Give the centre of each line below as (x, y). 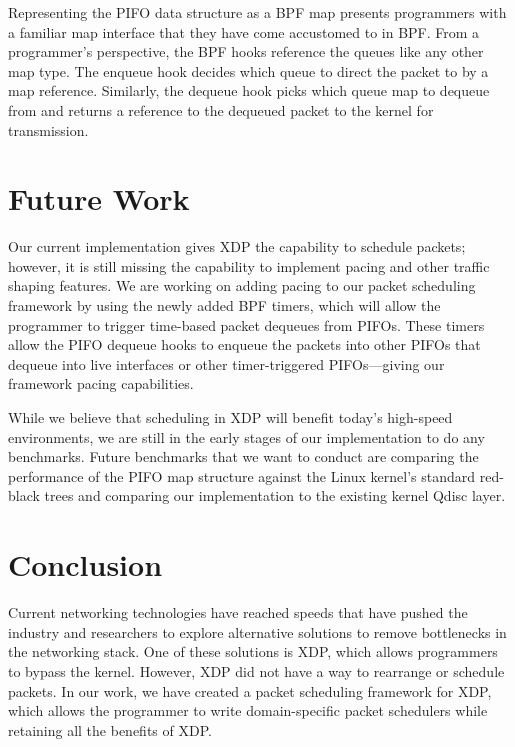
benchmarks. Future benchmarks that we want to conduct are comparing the (243, 456)
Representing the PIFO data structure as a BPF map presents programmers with (257, 12)
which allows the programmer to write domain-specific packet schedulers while (248, 710)
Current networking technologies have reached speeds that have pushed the (238, 612)
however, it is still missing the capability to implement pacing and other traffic (249, 265)
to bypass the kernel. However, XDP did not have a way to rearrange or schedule (256, 670)
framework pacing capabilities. (101, 383)
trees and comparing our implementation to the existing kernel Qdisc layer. (275, 495)
